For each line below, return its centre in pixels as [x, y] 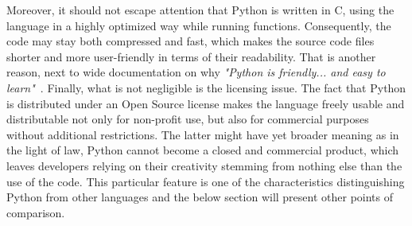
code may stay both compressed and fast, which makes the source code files [190, 41]
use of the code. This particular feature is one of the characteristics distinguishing [206, 181]
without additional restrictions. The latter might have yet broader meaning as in [203, 134]
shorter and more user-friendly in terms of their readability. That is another [191, 56]
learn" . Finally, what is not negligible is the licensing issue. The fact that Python [206, 87]
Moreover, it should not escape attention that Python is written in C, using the [200, 10]
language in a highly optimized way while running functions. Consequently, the [199, 25]
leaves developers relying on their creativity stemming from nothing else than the [204, 165]
